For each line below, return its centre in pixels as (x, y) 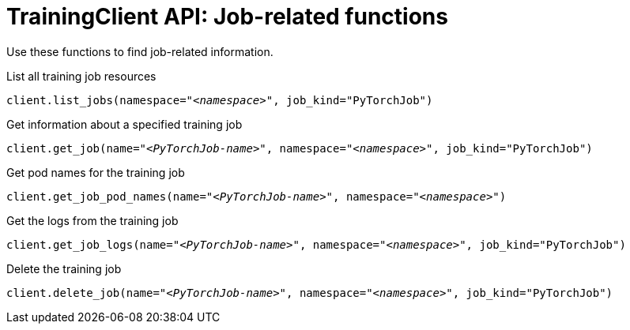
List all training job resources (81, 76)
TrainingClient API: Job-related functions (227, 17)
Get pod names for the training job (96, 172)
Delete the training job (64, 268)
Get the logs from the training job (92, 220)
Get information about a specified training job (124, 124)
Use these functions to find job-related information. (140, 51)
